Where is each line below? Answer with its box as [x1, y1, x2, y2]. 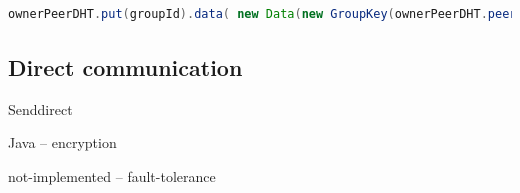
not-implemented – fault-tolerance [8, 165, 216, 186]
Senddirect [8, 98, 73, 119]
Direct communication [8, 51, 243, 82]
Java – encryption [8, 132, 117, 153]
